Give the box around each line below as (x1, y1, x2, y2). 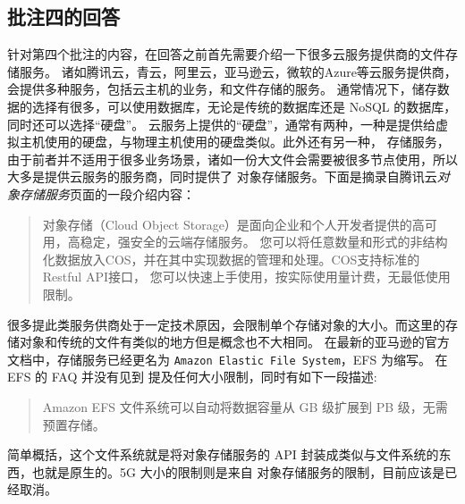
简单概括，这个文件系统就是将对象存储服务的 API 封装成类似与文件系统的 (7, 445, 439, 464)
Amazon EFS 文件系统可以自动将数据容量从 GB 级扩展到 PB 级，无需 (42, 397, 448, 416)
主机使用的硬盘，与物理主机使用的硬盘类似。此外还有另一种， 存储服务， (19, 132, 450, 151)
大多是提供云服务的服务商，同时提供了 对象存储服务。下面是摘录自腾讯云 (7, 167, 437, 186)
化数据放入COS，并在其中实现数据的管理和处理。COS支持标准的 (42, 249, 420, 268)
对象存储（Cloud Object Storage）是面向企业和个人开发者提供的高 (42, 214, 425, 233)
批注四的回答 (7, 3, 120, 30)
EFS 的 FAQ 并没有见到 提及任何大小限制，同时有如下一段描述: (7, 367, 377, 386)
